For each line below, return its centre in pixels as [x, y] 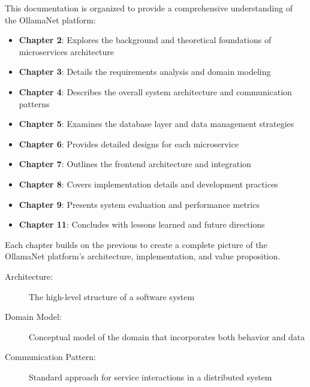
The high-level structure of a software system [112, 296]
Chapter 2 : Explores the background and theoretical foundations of [145, 40]
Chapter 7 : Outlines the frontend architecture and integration [135, 164]
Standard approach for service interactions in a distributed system [151, 377]
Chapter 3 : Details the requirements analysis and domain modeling [145, 72]
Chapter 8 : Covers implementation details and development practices [148, 184]
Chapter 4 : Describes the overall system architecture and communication [155, 91]
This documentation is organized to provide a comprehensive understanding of [149, 8]
